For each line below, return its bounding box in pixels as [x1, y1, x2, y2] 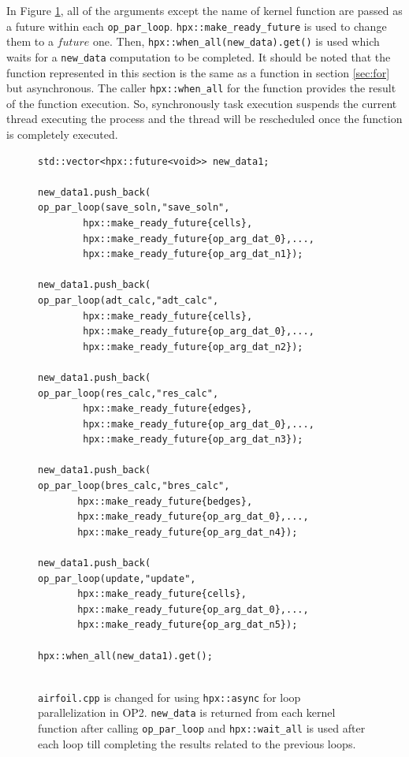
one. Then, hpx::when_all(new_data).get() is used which [93, 33, 380, 50]
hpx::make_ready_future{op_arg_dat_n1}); [83, 248, 303, 260]
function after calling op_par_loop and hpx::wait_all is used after [38, 720, 366, 736]
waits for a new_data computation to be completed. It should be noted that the [6, 48, 391, 65]
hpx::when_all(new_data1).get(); [38, 650, 213, 662]
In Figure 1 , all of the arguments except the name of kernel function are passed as [6, 2, 403, 18]
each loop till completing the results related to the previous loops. [38, 735, 356, 751]
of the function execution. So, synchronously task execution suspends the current [6, 95, 397, 111]
